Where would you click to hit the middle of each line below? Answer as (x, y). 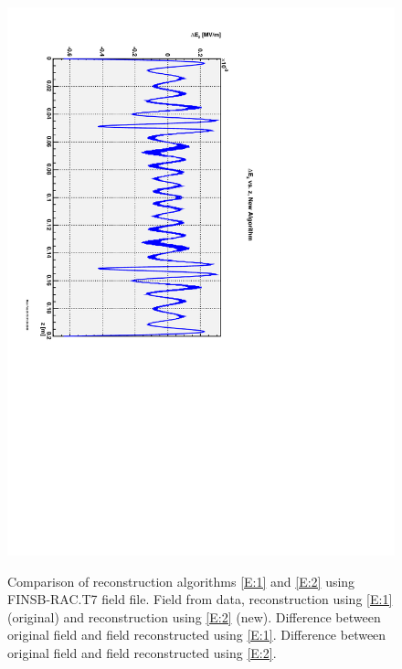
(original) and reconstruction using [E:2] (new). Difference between (194, 616)
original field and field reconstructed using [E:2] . (142, 652)
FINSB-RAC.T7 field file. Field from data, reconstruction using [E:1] (200, 599)
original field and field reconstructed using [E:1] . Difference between (197, 635)
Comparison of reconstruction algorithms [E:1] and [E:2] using (181, 581)
